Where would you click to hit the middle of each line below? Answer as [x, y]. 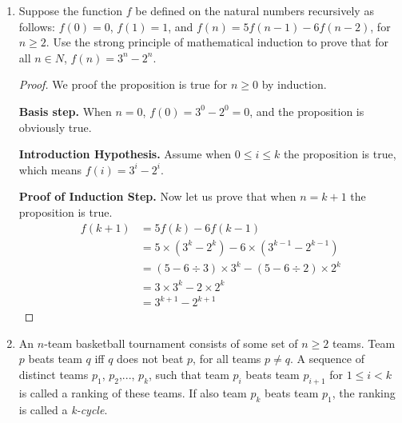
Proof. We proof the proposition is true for [123, 84]
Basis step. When [65, 111]
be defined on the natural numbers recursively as [255, 10]
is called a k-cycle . [63, 409]
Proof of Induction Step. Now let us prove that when [157, 196]
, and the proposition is [307, 111]
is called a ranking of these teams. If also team [133, 392]
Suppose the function [71, 10]
